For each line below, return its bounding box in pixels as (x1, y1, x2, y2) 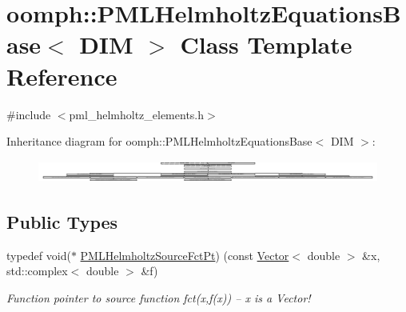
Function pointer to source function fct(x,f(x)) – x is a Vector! (6, 289, 311, 306)
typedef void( (6, 246, 71, 263)
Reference (6, 59, 117, 92)
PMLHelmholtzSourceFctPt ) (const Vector (80, 246, 289, 263)
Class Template (180, 28, 352, 61)
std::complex (6, 262, 68, 279)
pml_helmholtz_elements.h (69, 106, 205, 122)
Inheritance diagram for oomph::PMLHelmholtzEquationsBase (6, 133, 312, 150)
